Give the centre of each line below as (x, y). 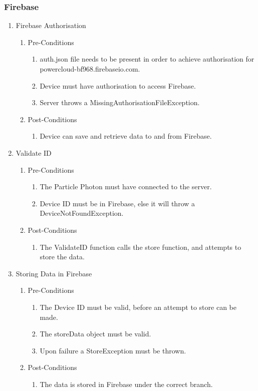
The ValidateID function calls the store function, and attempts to (141, 247)
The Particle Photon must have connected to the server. (126, 186)
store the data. (62, 257)
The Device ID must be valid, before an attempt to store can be (138, 307)
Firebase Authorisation (51, 25)
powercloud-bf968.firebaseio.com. (90, 69)
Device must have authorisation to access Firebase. (118, 85)
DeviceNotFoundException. (82, 213)
